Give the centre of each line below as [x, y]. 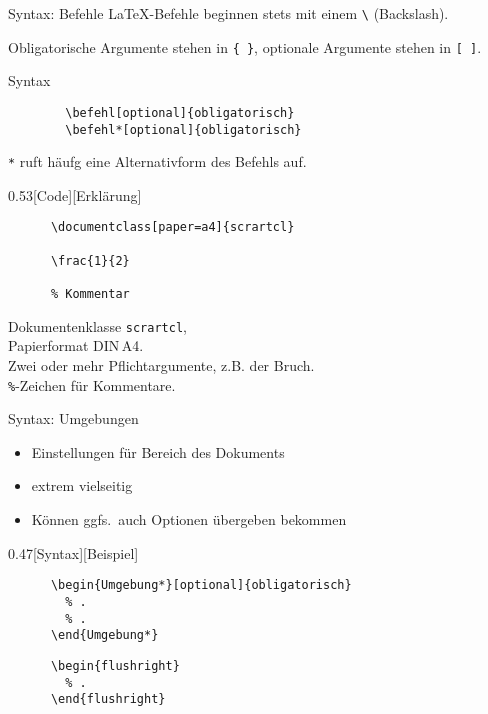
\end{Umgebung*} [104, 635]
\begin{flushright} [115, 665]
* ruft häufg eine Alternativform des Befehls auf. [157, 161]
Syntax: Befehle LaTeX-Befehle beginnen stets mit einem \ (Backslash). [228, 13]
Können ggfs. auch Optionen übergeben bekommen [189, 519]
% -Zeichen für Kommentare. [92, 384]
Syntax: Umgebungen [73, 418]
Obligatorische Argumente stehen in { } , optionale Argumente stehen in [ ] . [245, 46]
